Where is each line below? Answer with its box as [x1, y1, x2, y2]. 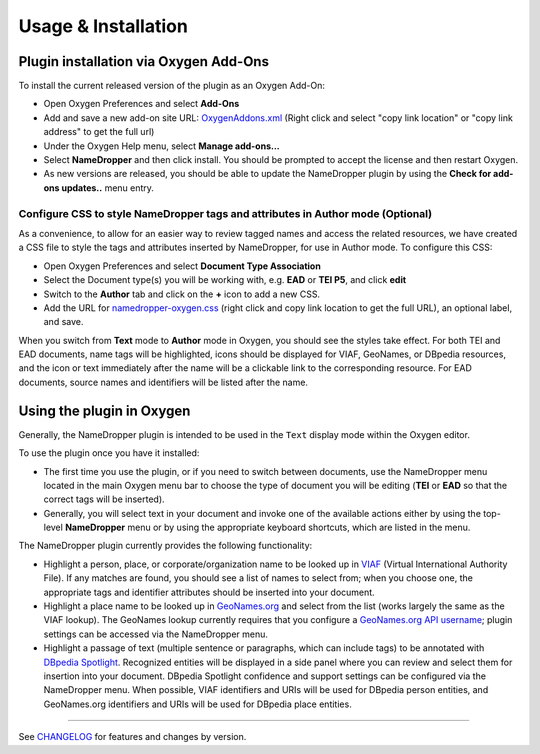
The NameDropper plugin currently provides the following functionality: [18, 540, 313, 552]
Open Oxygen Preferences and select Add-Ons [43, 98, 240, 110]
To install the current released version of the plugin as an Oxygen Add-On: [18, 80, 325, 92]
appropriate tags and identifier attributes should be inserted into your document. [43, 586, 375, 598]
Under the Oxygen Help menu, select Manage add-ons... [43, 140, 280, 152]
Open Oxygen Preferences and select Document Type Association [43, 260, 322, 272]
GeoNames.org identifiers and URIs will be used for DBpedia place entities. [43, 698, 352, 710]
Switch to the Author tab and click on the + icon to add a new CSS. [43, 288, 320, 300]
